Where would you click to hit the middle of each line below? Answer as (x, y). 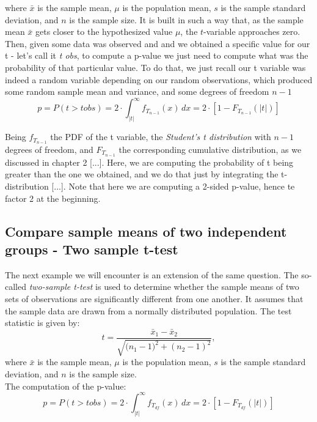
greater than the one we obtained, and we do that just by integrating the (142, 174)
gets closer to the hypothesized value (104, 31)
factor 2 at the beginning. (53, 198)
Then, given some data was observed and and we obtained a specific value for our (158, 43)
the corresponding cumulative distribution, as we (210, 149)
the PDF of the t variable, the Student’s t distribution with (161, 137)
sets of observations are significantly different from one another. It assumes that (154, 298)
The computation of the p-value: (66, 386)
